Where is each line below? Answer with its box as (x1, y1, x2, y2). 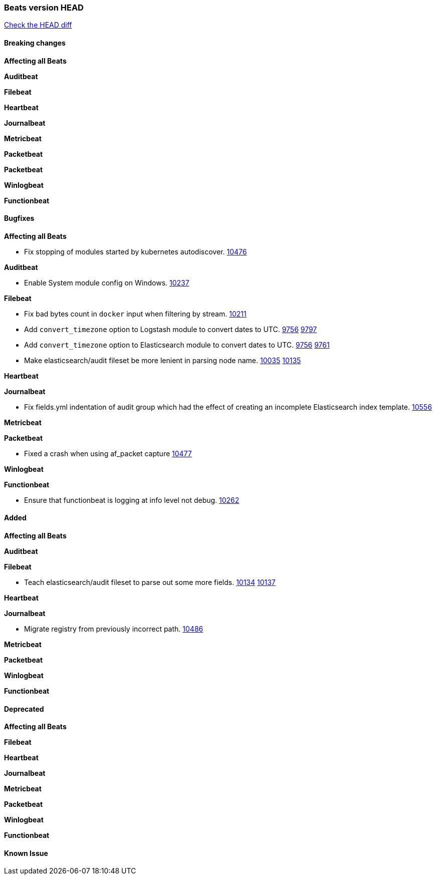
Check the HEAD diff (4, 21, 72, 30)
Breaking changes (4, 38, 66, 47)
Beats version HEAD (4, 3, 84, 13)
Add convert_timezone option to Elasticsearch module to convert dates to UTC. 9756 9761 (24, 340, 330, 349)
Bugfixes (4, 214, 35, 223)
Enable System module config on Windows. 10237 (24, 278, 189, 287)
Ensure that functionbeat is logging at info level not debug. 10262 (24, 495, 240, 504)
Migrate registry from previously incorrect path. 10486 (24, 625, 203, 634)
